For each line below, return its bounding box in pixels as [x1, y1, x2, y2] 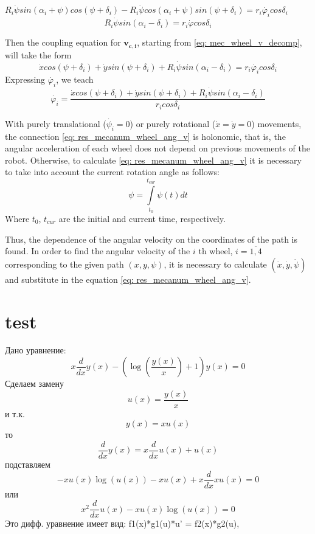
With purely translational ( [5, 117, 106, 130]
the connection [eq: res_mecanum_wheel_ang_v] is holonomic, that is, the [5, 130, 286, 142]
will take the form [5, 48, 72, 61]
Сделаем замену [5, 377, 64, 390]
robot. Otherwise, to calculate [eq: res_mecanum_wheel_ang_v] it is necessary [5, 153, 302, 166]
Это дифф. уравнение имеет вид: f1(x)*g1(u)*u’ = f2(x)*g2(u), [5, 517, 240, 530]
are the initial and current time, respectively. [58, 212, 226, 224]
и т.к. [5, 407, 25, 420]
